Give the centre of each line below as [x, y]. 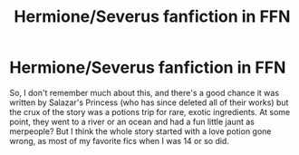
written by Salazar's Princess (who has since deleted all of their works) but [149, 102]
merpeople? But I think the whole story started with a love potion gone [140, 131]
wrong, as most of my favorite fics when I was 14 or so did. [119, 140]
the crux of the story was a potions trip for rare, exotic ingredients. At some [150, 111]
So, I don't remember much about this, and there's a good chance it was [144, 92]
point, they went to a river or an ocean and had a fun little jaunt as [132, 121]
